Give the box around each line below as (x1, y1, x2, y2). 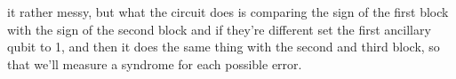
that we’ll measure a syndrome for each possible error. (7, 54, 302, 73)
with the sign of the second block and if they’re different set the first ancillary (7, 20, 431, 38)
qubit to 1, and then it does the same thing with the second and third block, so (7, 37, 440, 56)
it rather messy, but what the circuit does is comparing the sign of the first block (7, 3, 449, 20)
